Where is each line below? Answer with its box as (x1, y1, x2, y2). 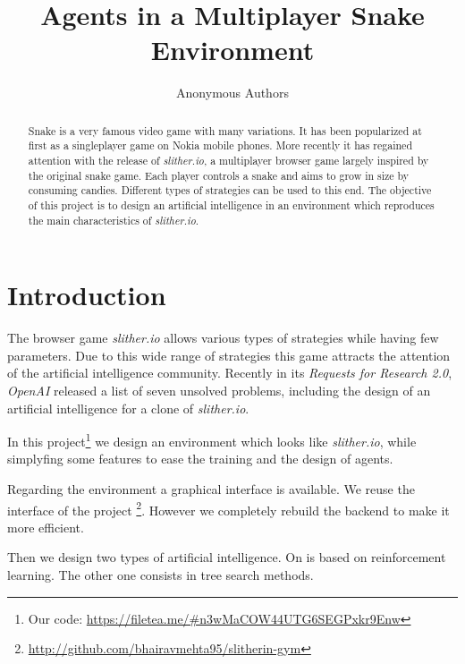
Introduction (7, 277, 166, 313)
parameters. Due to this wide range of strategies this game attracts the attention (7, 345, 451, 364)
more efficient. (7, 517, 84, 536)
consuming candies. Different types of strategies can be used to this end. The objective (28, 183, 432, 198)
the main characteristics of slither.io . (28, 212, 199, 227)
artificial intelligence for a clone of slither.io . (7, 398, 249, 417)
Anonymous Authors (176, 83, 289, 102)
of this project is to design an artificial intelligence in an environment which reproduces (28, 197, 435, 212)
